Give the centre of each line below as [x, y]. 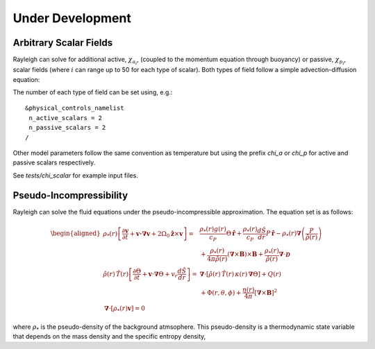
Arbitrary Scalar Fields [63, 43]
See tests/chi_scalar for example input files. [75, 175]
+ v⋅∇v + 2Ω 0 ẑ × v [156, 234]
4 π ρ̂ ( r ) [217, 259]
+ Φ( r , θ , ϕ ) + [221, 292]
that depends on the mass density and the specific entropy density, [109, 337]
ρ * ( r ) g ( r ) [213, 230]
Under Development [72, 18]
